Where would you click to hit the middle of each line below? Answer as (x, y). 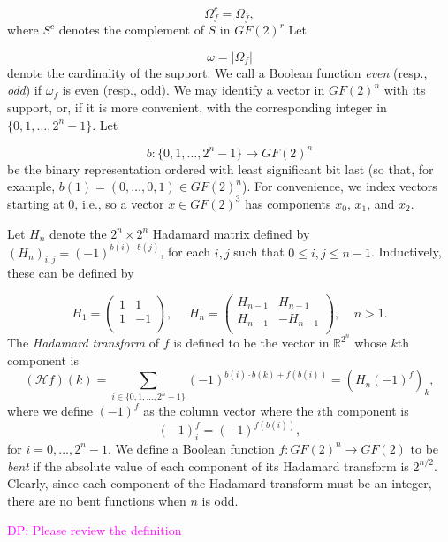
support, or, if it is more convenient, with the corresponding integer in (197, 107)
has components (288, 203)
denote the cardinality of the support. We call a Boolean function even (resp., (217, 72)
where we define (50, 411)
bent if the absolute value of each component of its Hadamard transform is (208, 466)
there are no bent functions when (97, 500)
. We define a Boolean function (191, 448)
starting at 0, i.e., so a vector (86, 203)
